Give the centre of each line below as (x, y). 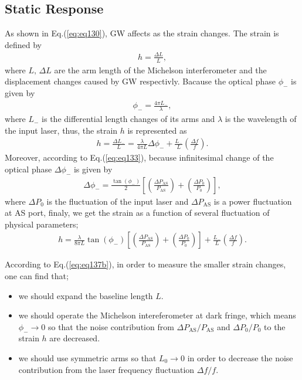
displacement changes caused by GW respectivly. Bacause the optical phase (140, 81)
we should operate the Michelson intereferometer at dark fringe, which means (157, 315)
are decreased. (75, 338)
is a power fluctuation (253, 201)
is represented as (157, 130)
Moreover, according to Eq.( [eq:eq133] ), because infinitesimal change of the (139, 157)
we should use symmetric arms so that (87, 357)
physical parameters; (42, 224)
